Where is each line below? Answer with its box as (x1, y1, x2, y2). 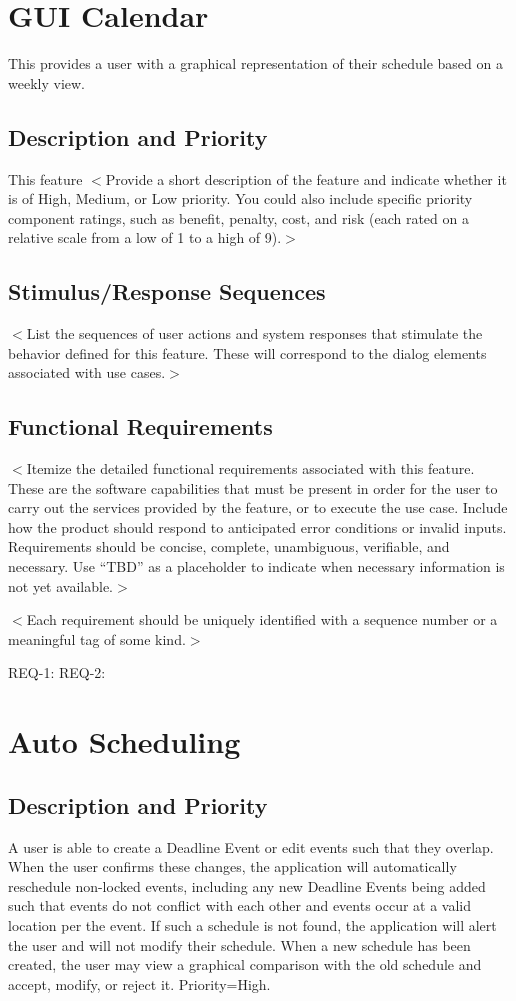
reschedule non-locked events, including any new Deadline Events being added (8, 875, 486, 896)
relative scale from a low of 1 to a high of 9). (8, 227, 282, 248)
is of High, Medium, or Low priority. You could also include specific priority (8, 188, 473, 209)
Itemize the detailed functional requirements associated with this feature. (26, 458, 475, 479)
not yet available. (8, 575, 113, 596)
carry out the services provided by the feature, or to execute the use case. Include (8, 497, 508, 518)
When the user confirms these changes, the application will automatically (8, 856, 457, 877)
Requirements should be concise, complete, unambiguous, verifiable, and (8, 536, 450, 557)
